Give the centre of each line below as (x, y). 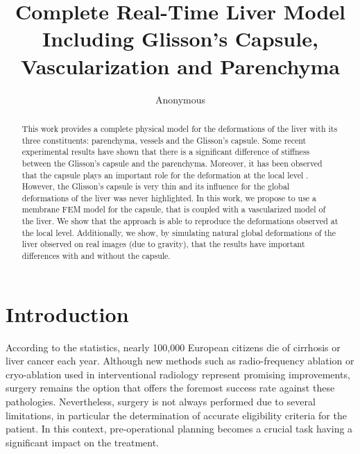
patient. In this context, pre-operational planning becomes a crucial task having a (179, 429)
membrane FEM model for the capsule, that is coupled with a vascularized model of (174, 209)
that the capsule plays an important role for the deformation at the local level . (165, 175)
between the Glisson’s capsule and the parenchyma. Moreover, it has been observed (172, 163)
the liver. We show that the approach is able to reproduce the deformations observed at (180, 221)
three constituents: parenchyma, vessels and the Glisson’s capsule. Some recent (164, 140)
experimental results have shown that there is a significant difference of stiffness (166, 152)
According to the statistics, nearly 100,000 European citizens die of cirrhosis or (173, 347)
